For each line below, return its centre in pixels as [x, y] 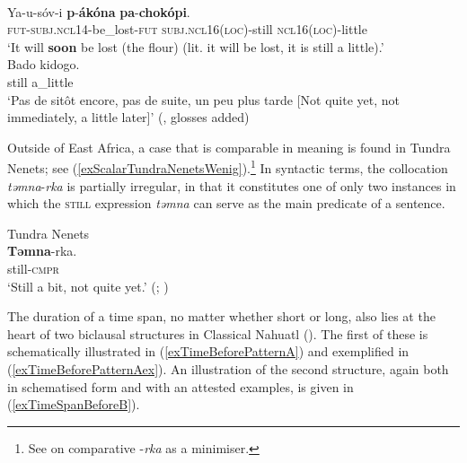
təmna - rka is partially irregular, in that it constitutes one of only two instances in [232, 185]
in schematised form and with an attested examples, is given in [181, 386]
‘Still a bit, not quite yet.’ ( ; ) [88, 286]
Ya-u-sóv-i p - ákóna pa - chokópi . [99, 11]
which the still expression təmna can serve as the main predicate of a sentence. [226, 203]
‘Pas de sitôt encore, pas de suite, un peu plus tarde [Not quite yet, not [203, 99]
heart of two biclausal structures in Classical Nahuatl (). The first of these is [218, 333]
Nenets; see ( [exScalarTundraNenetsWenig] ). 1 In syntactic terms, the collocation [228, 166]
